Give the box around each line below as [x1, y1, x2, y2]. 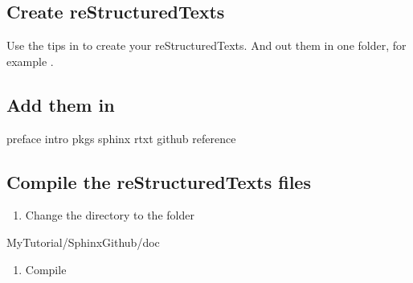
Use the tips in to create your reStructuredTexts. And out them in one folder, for [6, 37, 407, 54]
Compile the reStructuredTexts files [6, 169, 311, 194]
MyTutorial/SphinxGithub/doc [6, 233, 160, 250]
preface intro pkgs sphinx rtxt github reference [6, 129, 236, 146]
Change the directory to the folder [25, 207, 194, 224]
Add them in [6, 92, 115, 117]
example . [6, 52, 54, 69]
